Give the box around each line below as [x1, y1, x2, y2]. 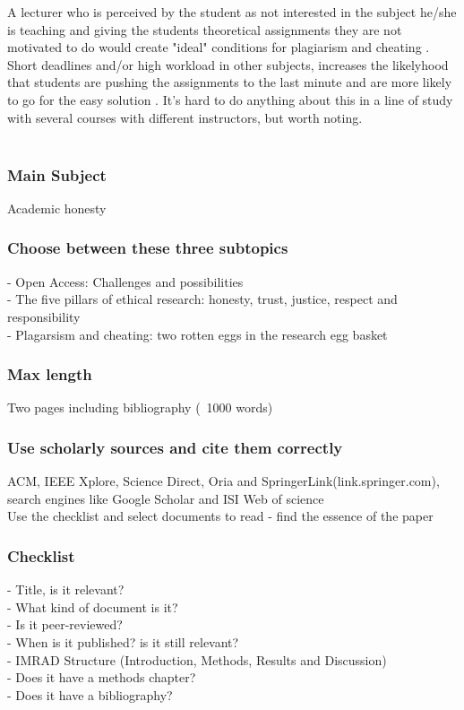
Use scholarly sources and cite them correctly [7, 436, 343, 458]
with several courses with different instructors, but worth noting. [7, 108, 363, 126]
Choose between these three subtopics [7, 237, 288, 259]
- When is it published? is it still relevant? [7, 632, 239, 651]
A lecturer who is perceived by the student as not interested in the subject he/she [7, 3, 457, 21]
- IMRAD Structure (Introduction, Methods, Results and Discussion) [7, 650, 387, 669]
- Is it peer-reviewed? [7, 615, 123, 634]
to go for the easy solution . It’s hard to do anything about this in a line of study [7, 90, 453, 108]
